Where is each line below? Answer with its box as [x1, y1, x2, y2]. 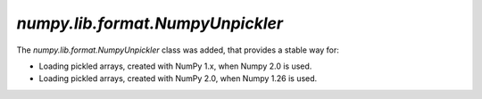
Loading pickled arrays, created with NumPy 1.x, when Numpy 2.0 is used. [38, 61, 312, 71]
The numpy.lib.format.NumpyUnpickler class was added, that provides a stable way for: [16, 45, 339, 55]
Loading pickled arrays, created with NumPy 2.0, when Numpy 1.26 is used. [38, 73, 318, 84]
